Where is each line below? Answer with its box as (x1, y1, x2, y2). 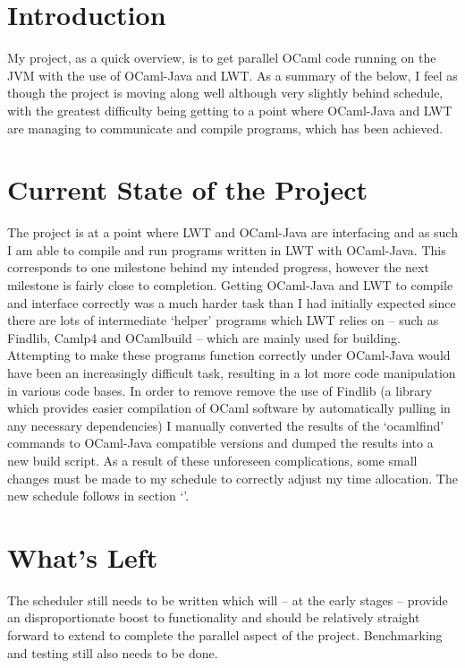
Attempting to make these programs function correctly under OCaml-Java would (7, 346, 451, 364)
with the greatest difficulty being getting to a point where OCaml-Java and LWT (7, 100, 452, 119)
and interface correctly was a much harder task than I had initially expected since (7, 293, 456, 312)
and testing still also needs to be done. (7, 643, 218, 662)
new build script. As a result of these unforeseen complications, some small (7, 450, 418, 469)
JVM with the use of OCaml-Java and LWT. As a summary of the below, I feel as (7, 65, 458, 84)
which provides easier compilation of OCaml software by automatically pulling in (7, 398, 451, 417)
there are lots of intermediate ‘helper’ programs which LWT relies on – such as (7, 311, 439, 330)
